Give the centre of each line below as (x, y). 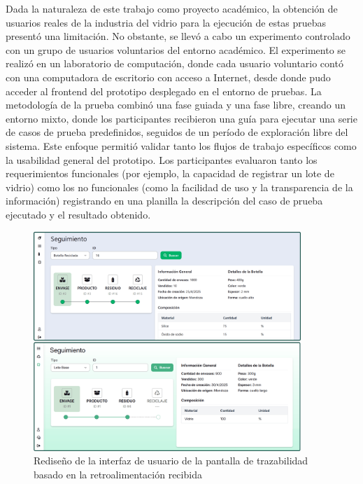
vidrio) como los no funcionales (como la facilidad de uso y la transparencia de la (179, 187)
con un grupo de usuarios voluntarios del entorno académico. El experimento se (176, 49)
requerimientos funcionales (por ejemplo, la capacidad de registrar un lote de (170, 173)
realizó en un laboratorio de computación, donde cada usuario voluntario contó (175, 63)
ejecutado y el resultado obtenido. (78, 214)
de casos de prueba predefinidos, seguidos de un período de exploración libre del (177, 132)
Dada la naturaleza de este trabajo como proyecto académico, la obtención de (172, 8)
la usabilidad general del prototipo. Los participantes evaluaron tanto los (162, 159)
